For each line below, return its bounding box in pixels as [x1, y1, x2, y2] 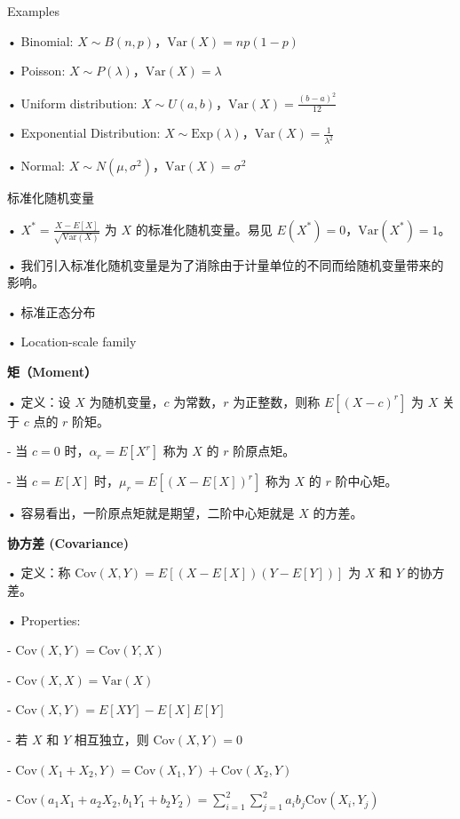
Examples [7, 2, 59, 20]
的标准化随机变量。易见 [135, 219, 273, 238]
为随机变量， [89, 392, 164, 410]
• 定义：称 [7, 563, 71, 582]
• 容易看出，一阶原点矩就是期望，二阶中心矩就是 [7, 504, 295, 522]
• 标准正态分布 [7, 302, 96, 321]
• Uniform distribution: [7, 93, 138, 112]
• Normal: [7, 156, 65, 175]
